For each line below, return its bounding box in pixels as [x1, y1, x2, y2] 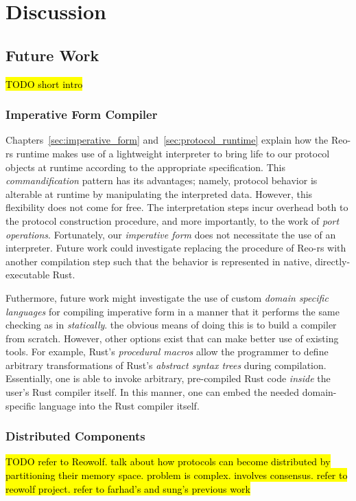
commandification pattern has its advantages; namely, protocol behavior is [5, 173, 318, 188]
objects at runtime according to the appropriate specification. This [5, 159, 285, 174]
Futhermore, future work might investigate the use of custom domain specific [5, 290, 329, 304]
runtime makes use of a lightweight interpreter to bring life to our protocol [16, 146, 330, 160]
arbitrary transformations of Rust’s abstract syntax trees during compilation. [5, 357, 327, 372]
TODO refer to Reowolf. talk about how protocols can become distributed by [5, 454, 331, 469]
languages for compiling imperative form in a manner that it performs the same [5, 304, 340, 318]
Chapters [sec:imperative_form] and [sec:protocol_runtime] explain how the [5, 133, 329, 147]
